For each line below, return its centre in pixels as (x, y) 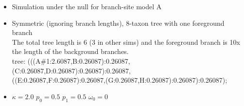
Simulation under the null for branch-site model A (87, 6)
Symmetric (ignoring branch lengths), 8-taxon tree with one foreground (118, 23)
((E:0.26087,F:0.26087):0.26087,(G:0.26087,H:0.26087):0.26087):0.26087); (120, 80)
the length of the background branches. (70, 51)
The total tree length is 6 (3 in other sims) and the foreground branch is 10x (126, 42)
